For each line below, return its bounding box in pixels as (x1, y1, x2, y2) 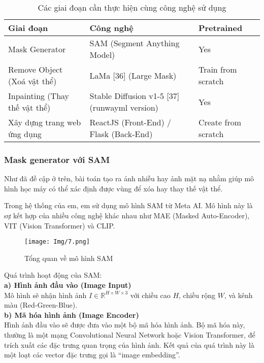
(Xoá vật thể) (8, 75, 57, 87)
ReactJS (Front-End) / (89, 116, 172, 128)
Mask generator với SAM (4, 153, 110, 166)
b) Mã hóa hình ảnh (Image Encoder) (4, 309, 139, 320)
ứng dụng (8, 128, 42, 140)
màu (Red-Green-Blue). (4, 300, 78, 310)
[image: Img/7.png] (24, 238, 90, 246)
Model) (89, 49, 115, 60)
